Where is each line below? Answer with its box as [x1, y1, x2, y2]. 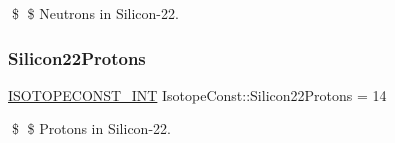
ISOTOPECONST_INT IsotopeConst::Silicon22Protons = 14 [8, 84, 387, 105]
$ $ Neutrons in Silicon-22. [11, 3, 179, 23]
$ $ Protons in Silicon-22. [11, 118, 171, 139]
